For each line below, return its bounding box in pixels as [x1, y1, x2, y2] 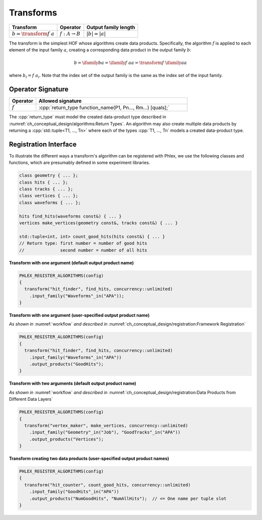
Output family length [86, 24, 135, 31]
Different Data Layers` [9, 396, 53, 402]
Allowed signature [38, 97, 82, 104]
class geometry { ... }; [19, 173, 79, 178]
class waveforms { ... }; [19, 200, 81, 205]
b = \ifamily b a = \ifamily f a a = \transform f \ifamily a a [74, 60, 187, 65]
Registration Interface [9, 140, 77, 148]
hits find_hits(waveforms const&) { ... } [19, 213, 122, 219]
